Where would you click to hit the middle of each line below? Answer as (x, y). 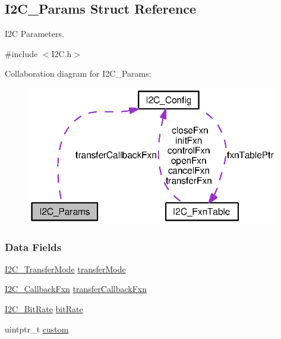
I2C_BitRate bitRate (44, 309)
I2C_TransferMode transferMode (65, 269)
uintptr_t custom (37, 329)
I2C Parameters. (34, 34)
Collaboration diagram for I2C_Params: (78, 73)
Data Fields (33, 247)
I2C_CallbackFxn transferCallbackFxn (76, 289)
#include (21, 53)
